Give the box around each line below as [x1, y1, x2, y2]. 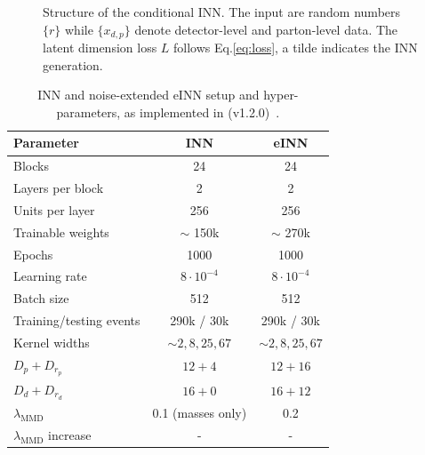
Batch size [13, 289, 69, 307]
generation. [43, 55, 103, 74]
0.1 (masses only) [152, 403, 247, 422]
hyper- [263, 85, 299, 104]
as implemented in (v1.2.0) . [124, 102, 280, 121]
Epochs [13, 244, 53, 263]
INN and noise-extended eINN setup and [37, 85, 260, 104]
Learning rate [13, 267, 87, 285]
